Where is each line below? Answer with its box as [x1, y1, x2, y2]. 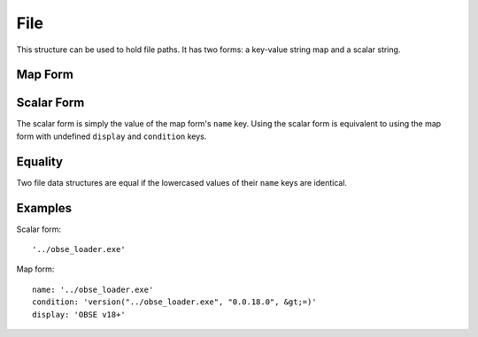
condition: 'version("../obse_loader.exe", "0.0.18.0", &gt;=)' [32, 297, 318, 307]
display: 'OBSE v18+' [32, 310, 126, 319]
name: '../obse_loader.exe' [32, 284, 154, 295]
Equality [16, 154, 64, 169]
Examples [16, 200, 73, 216]
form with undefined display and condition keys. [16, 131, 207, 142]
